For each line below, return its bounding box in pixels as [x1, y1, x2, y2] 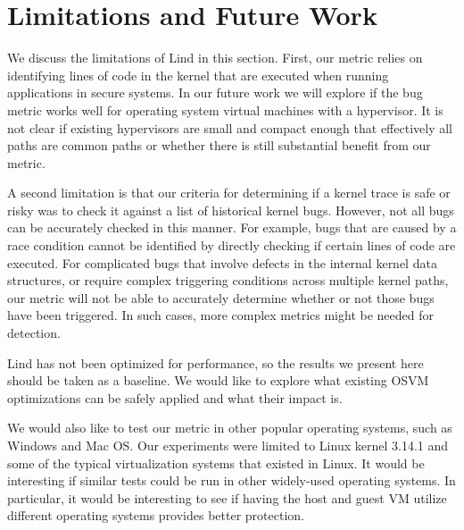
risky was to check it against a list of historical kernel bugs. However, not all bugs [7, 200, 454, 219]
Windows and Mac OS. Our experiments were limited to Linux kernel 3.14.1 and [7, 436, 449, 454]
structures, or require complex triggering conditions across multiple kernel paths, [7, 271, 449, 290]
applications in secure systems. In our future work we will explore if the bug [7, 83, 423, 102]
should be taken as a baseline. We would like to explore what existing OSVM [7, 371, 429, 390]
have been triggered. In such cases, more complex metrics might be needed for [7, 306, 434, 324]
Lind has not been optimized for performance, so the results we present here [7, 353, 424, 372]
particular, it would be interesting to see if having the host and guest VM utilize [7, 488, 447, 507]
